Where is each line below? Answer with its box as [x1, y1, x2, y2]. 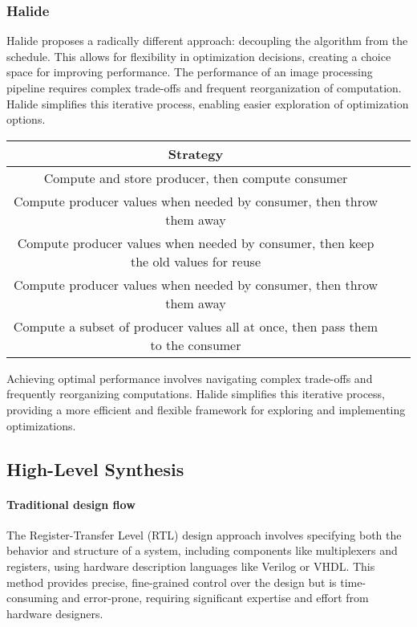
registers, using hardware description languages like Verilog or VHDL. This [6, 557, 375, 574]
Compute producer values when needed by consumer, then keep [17, 233, 374, 252]
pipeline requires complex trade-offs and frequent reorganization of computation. [6, 79, 402, 96]
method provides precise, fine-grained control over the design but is [6, 573, 337, 590]
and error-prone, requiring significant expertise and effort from [62, 589, 369, 606]
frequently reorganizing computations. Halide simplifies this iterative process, [6, 385, 386, 402]
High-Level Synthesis [6, 456, 184, 481]
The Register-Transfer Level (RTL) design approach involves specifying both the [6, 526, 402, 543]
